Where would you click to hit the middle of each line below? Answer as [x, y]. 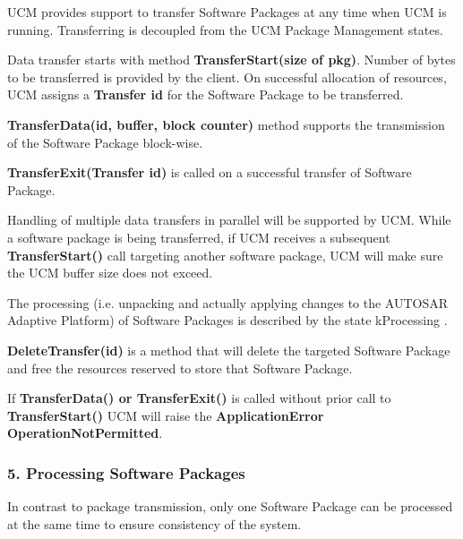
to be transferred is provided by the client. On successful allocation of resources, [227, 77]
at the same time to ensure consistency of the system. [154, 523]
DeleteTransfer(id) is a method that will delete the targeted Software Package [229, 350]
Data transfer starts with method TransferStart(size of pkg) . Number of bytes [231, 60]
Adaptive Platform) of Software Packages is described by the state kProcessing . [227, 320]
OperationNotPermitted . [85, 433]
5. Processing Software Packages [126, 472]
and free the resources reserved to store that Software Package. [180, 368]
